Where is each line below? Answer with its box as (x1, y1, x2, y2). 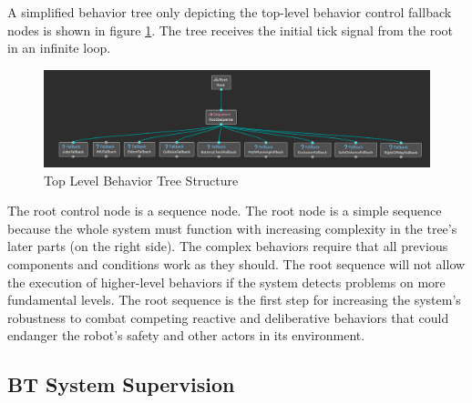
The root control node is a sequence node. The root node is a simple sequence (7, 201, 442, 220)
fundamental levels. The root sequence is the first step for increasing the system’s (7, 290, 461, 309)
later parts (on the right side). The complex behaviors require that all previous (7, 237, 448, 256)
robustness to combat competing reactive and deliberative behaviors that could (7, 307, 449, 327)
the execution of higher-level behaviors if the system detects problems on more (7, 272, 446, 291)
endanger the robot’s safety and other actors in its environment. (7, 326, 365, 345)
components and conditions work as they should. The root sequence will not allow (7, 254, 466, 273)
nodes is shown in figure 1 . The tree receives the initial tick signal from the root (7, 20, 454, 39)
